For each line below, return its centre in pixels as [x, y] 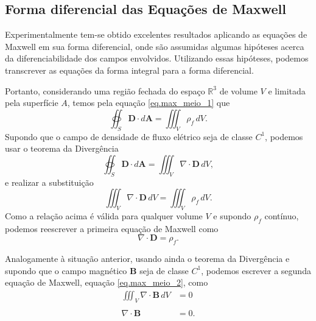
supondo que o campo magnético [66, 270]
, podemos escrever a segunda [256, 270]
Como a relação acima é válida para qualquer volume [104, 215]
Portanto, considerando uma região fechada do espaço [105, 90]
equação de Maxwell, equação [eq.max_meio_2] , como [107, 282]
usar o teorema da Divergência [62, 148]
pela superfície [32, 103]
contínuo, [282, 215]
